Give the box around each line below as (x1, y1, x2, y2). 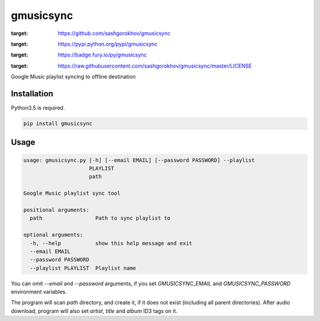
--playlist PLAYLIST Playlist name (30, 265, 136, 271)
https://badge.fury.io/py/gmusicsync (57, 51, 148, 59)
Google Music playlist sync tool (23, 190, 121, 197)
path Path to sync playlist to (30, 215, 171, 222)
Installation (11, 88, 53, 98)
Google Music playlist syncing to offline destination (11, 73, 136, 80)
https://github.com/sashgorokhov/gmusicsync (57, 30, 171, 37)
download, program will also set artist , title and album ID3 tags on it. (11, 307, 178, 314)
